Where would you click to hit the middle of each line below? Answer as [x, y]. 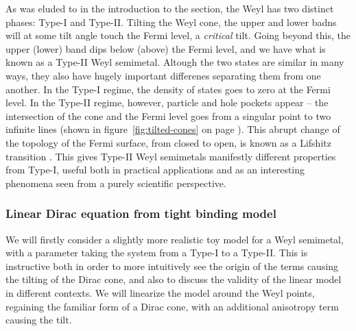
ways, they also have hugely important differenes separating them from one [163, 75]
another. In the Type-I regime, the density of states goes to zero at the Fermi [168, 89]
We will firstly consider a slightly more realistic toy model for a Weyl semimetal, [175, 239]
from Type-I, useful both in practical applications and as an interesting [155, 170]
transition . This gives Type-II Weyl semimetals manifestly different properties [171, 156]
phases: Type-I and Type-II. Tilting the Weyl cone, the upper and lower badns [171, 22]
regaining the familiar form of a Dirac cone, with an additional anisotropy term [172, 306]
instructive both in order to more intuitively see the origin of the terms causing [172, 266]
